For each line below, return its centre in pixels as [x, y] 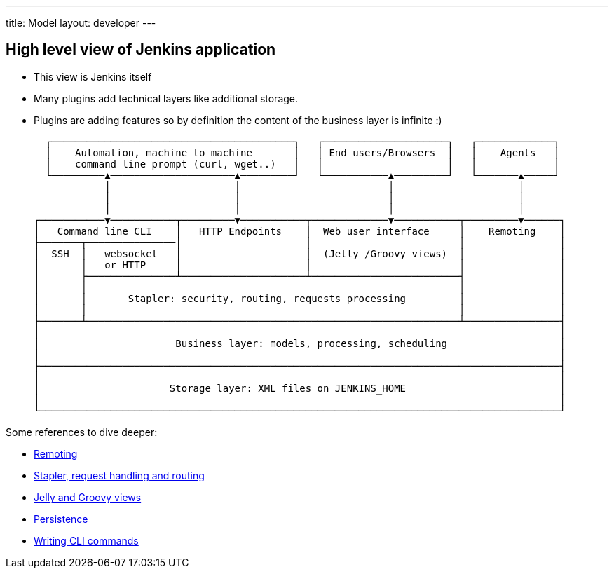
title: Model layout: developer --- [81, 23]
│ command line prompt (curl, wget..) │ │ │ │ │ [302, 164]
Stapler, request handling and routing [119, 475]
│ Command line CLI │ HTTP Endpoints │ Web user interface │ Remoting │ [300, 231]
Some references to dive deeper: [82, 432]
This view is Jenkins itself [93, 76]
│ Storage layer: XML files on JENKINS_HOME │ [300, 388]
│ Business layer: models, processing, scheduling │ [300, 343]
